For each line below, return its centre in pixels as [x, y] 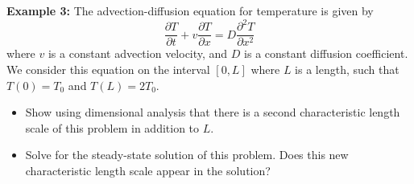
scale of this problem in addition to [112, 127]
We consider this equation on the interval [108, 69]
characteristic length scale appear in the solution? [148, 170]
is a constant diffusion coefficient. [326, 53]
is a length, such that [347, 69]
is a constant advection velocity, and [138, 53]
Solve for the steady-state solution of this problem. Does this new [187, 155]
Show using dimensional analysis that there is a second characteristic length [213, 112]
